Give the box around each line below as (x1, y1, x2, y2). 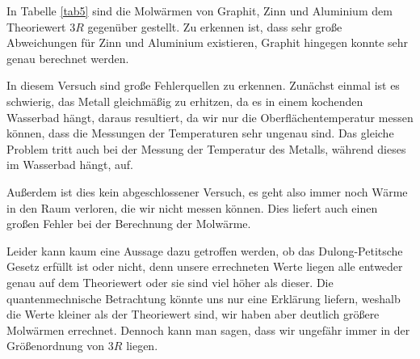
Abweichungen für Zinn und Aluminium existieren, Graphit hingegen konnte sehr (6, 34, 409, 51)
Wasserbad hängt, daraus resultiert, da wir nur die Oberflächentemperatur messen (6, 108, 414, 125)
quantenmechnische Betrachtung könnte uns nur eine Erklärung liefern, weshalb (6, 289, 401, 306)
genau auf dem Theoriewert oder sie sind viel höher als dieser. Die (6, 273, 334, 290)
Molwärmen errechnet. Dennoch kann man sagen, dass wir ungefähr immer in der (6, 321, 410, 338)
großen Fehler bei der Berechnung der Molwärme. (6, 215, 251, 232)
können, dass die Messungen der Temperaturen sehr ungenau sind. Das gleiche (6, 125, 394, 141)
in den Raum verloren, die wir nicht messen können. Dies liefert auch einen (6, 199, 378, 216)
